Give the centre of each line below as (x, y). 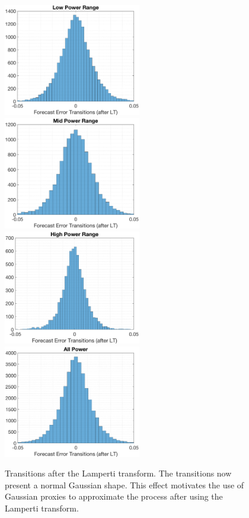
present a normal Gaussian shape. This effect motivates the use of (124, 484)
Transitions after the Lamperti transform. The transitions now (118, 473)
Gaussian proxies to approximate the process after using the (114, 496)
